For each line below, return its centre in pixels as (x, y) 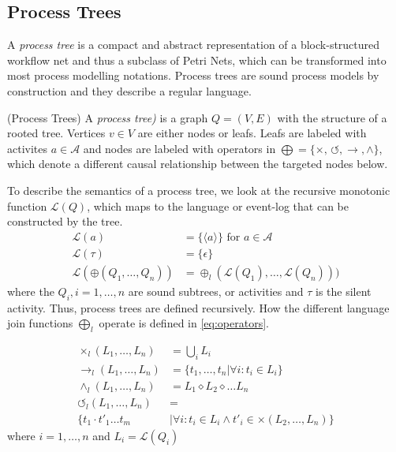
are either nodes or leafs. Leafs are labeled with (252, 133)
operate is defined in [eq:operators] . (184, 323)
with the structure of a (332, 117)
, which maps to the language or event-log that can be (218, 205)
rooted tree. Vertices (56, 133)
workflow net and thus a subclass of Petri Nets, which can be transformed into (197, 60)
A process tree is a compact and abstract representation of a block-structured (194, 45)
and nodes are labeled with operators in (179, 148)
